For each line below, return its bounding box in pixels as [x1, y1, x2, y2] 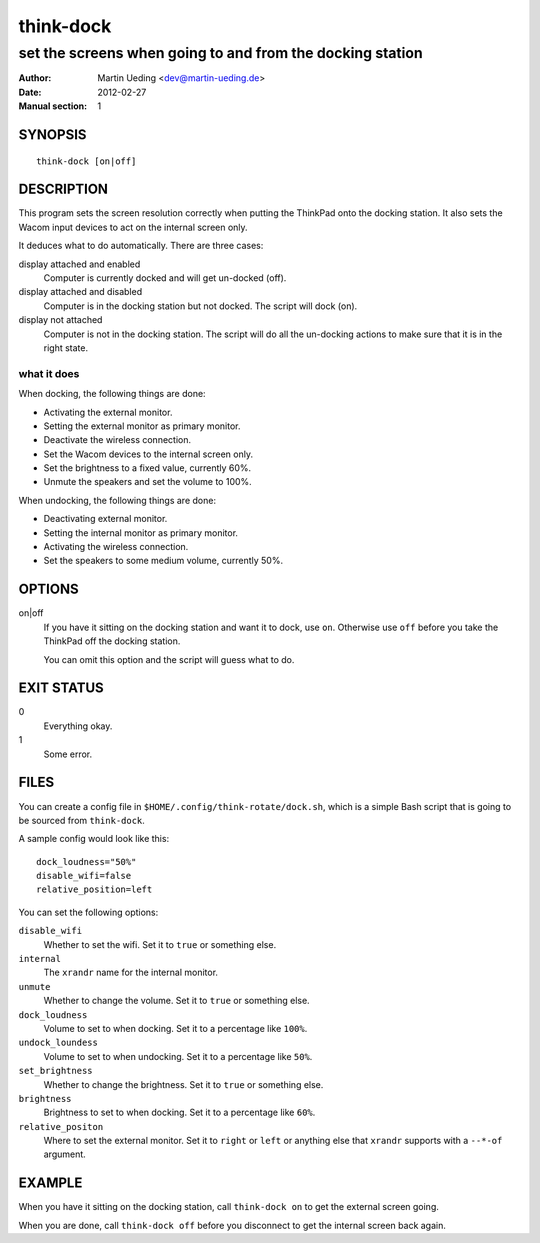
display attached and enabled [18, 258, 141, 270]
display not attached [18, 314, 103, 326]
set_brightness [18, 1065, 94, 1077]
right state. [43, 342, 89, 354]
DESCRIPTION [18, 181, 109, 198]
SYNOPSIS [18, 126, 87, 143]
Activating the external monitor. [43, 406, 173, 418]
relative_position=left [36, 884, 153, 895]
